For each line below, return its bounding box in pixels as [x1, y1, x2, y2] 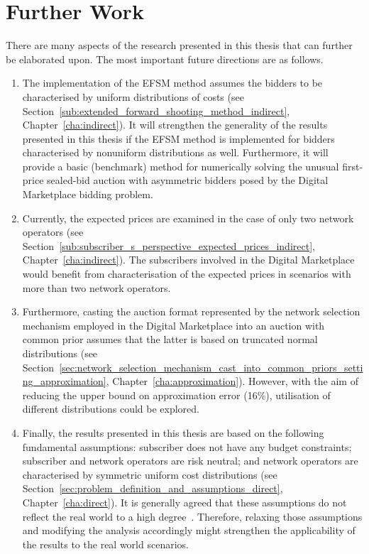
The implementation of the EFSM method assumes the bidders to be [22, 75, 323, 90]
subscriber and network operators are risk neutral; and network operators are [22, 453, 358, 468]
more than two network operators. [22, 280, 171, 295]
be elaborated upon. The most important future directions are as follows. [6, 51, 324, 66]
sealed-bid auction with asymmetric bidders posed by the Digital [47, 173, 329, 188]
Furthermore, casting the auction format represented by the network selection [22, 304, 360, 319]
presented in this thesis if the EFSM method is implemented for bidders [22, 131, 335, 146]
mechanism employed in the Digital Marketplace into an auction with [22, 317, 325, 332]
